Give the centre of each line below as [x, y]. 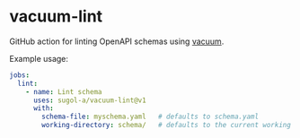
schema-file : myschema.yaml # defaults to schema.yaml [150, 117]
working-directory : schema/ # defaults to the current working [167, 125]
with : [43, 108]
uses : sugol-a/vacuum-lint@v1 [89, 100]
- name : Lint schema [64, 91]
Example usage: [39, 58]
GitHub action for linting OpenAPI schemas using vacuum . [117, 41]
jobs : [19, 75]
